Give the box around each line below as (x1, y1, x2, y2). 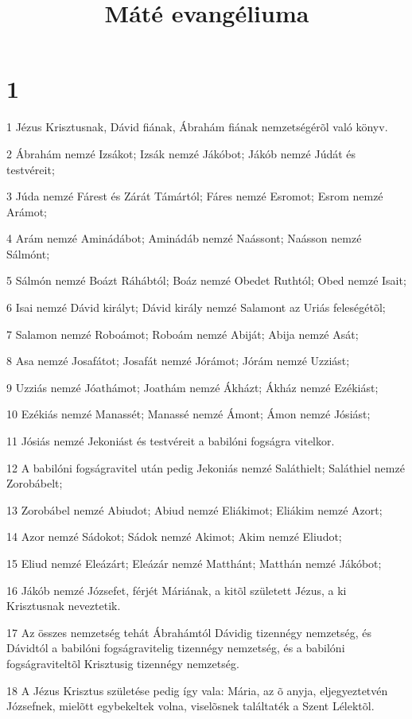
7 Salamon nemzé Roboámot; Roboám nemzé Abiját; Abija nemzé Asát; (6, 325, 359, 342)
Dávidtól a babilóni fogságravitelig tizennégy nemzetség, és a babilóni (6, 639, 345, 656)
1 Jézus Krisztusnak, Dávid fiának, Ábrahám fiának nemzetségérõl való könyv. (6, 119, 388, 135)
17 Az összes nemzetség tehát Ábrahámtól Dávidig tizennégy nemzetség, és (6, 624, 372, 640)
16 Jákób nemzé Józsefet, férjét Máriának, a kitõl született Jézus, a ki (6, 581, 347, 598)
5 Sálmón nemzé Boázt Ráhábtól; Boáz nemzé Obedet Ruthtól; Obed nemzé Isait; (6, 272, 406, 289)
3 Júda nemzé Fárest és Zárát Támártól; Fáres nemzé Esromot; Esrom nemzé (6, 188, 383, 204)
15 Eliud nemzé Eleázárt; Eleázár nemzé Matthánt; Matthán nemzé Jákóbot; (6, 555, 382, 571)
